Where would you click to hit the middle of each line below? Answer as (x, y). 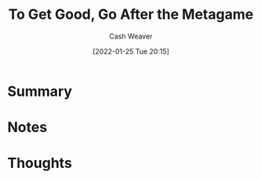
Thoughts (40, 163)
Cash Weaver (131, 36)
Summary (40, 91)
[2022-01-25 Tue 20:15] (131, 51)
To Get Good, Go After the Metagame (131, 15)
